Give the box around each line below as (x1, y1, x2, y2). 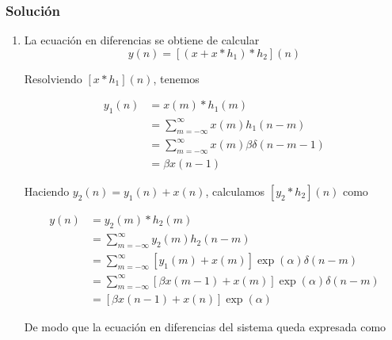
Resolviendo (24, 70, 82, 86)
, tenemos (153, 70, 200, 86)
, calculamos (205, 182, 265, 199)
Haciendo (24, 182, 70, 199)
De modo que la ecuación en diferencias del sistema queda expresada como (24, 319, 386, 335)
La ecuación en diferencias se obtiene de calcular (24, 32, 260, 48)
